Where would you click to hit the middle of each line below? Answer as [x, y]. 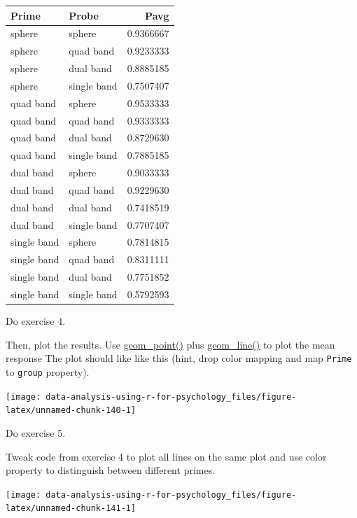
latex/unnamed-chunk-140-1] [71, 411]
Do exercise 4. [36, 321]
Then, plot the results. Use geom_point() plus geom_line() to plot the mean [170, 344]
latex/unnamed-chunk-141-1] [71, 509]
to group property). [48, 371]
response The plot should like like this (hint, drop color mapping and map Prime [179, 358]
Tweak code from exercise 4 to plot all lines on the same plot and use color [166, 456]
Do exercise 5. [36, 432]
